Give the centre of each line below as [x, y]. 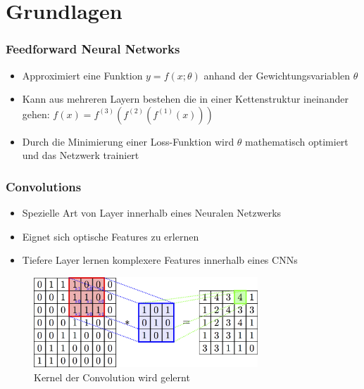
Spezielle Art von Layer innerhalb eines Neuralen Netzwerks [152, 213]
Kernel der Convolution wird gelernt [112, 377]
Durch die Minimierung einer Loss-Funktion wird [128, 141]
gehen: [36, 114]
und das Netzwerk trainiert [81, 155]
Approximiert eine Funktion [82, 75]
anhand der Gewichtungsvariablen [277, 75]
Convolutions [44, 186]
